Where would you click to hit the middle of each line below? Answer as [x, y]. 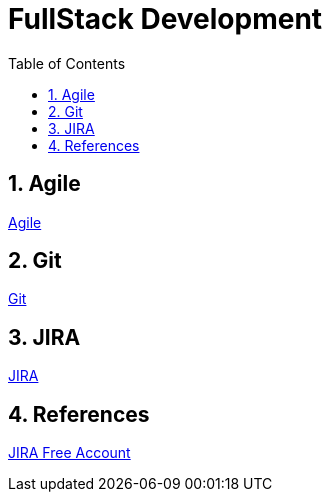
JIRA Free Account [69, 453]
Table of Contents [67, 63]
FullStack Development [165, 19]
